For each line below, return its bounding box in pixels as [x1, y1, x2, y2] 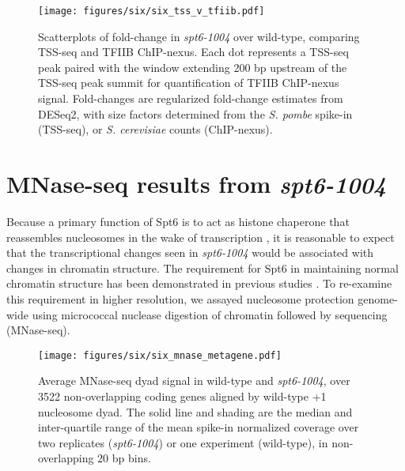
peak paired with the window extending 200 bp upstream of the [38, 58, 347, 75]
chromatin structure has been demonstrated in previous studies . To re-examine [6, 275, 392, 292]
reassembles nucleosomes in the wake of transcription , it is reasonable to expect [6, 228, 395, 245]
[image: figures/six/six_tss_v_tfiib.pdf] [38, 6, 265, 17]
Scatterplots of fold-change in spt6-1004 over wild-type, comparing [38, 28, 360, 44]
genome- [358, 290, 398, 307]
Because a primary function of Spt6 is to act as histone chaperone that [6, 213, 350, 229]
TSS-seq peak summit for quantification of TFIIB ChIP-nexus [38, 74, 339, 91]
